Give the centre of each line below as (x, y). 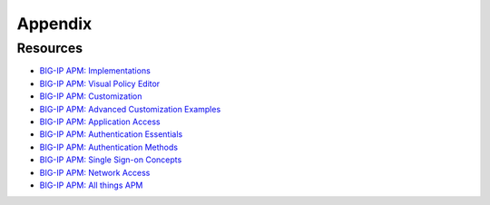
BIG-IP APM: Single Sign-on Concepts (111, 160)
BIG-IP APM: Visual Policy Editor (100, 83)
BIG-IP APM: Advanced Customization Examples (130, 109)
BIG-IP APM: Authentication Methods (109, 147)
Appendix (54, 24)
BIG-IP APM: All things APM (91, 185)
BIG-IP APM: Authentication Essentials (111, 134)
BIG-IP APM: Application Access (100, 122)
